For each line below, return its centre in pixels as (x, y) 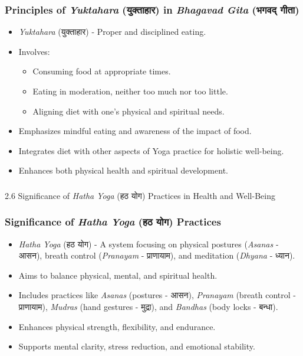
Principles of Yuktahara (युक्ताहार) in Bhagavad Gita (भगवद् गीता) (152, 9)
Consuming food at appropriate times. (102, 71)
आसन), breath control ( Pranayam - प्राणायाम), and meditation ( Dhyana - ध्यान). (157, 255)
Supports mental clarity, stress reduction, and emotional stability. (137, 346)
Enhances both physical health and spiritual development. (123, 170)
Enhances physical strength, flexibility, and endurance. (117, 326)
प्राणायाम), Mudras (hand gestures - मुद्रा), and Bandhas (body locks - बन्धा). (148, 307)
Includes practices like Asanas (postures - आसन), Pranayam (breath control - (157, 295)
